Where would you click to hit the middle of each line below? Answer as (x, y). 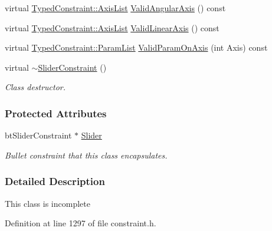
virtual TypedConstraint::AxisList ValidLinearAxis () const (112, 27)
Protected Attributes (56, 113)
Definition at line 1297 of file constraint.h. (81, 223)
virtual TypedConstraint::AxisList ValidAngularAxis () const (115, 8)
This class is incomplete (47, 203)
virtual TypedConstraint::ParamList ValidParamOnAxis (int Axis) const (136, 47)
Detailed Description (55, 181)
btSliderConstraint (38, 135)
